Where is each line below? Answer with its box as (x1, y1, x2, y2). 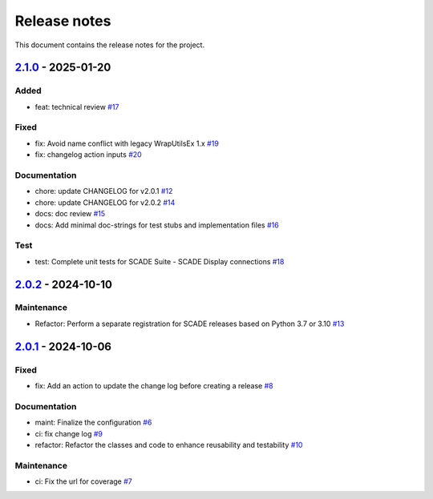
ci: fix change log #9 (34, 429, 103, 438)
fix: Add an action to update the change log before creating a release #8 (34, 381, 273, 390)
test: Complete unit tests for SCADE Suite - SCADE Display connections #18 (34, 256, 285, 266)
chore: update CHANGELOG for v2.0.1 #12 (34, 187, 173, 196)
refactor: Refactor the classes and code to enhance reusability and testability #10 (34, 440, 303, 449)
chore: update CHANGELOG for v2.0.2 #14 (34, 197, 176, 207)
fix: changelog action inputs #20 (34, 150, 142, 159)
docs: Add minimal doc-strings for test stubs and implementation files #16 (34, 220, 280, 230)
